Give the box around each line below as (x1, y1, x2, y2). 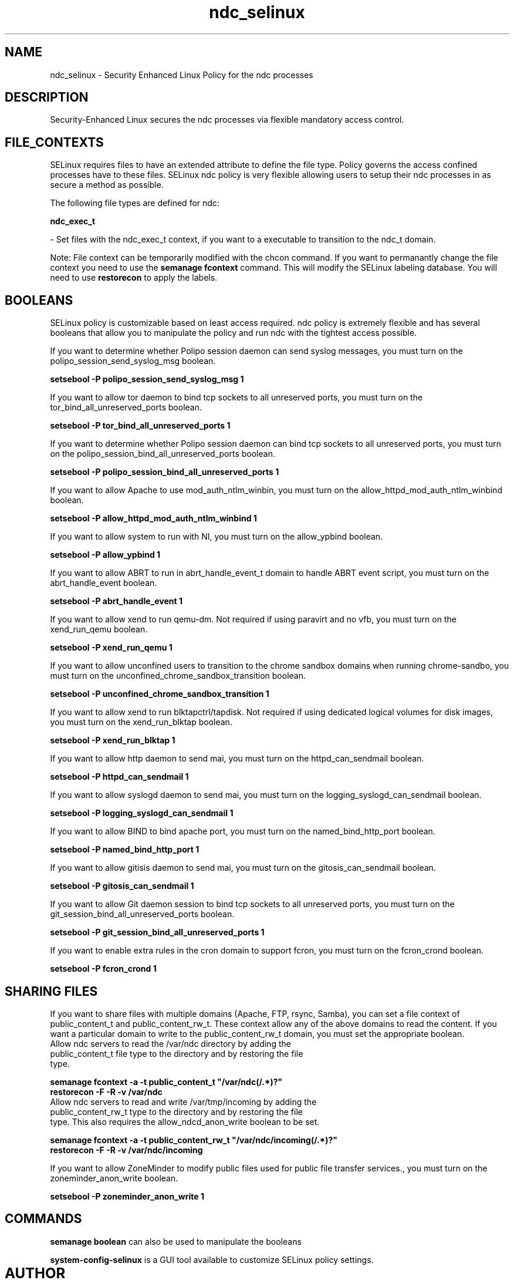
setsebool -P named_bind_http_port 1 (50, 844, 199, 855)
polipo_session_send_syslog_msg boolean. (50, 356, 216, 366)
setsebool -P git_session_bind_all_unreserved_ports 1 (50, 927, 265, 938)
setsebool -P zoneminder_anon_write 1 (50, 1191, 204, 1201)
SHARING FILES (5, 983, 98, 999)
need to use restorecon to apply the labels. (50, 272, 218, 283)
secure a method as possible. (50, 180, 164, 190)
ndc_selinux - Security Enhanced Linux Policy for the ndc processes (50, 69, 313, 80)
